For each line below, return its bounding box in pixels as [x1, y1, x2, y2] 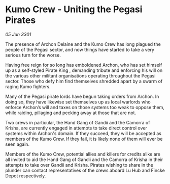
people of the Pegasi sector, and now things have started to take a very [5, 46, 155, 52]
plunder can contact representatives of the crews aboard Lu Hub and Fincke [5, 167, 165, 173]
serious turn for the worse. [5, 52, 61, 58]
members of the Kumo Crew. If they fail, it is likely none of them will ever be [5, 136, 163, 142]
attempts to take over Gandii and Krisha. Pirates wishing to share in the [5, 162, 153, 168]
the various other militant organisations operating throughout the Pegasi [5, 72, 156, 78]
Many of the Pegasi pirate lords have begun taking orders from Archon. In [5, 93, 159, 99]
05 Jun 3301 [5, 31, 31, 37]
